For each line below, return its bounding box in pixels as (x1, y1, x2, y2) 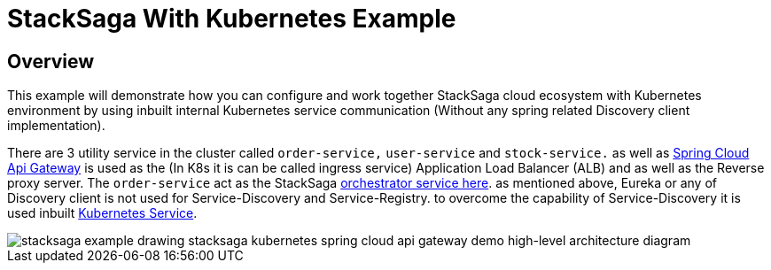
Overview (7, 50, 95, 73)
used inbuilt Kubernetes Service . (7, 205, 198, 221)
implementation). (7, 118, 105, 134)
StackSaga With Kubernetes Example (7, 4, 456, 34)
